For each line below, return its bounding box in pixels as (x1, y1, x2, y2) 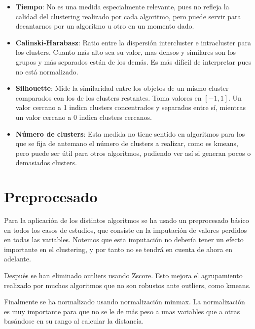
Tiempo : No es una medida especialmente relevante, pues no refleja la (15, 1, 229, 11)
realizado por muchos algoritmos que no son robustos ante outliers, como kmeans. (4, 280, 251, 290)
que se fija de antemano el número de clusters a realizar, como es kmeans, (15, 138, 238, 148)
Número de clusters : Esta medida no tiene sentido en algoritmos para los (15, 128, 245, 139)
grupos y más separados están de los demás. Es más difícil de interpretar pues (15, 56, 251, 67)
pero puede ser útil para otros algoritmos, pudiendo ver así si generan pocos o (15, 147, 251, 158)
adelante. (4, 254, 31, 264)
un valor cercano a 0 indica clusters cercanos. (15, 111, 152, 122)
